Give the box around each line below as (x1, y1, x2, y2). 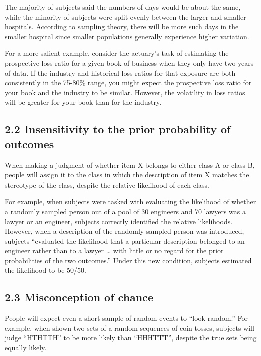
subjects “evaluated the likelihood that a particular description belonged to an (5, 235, 245, 246)
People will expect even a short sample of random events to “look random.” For (5, 313, 248, 323)
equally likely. (5, 342, 47, 353)
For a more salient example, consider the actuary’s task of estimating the (5, 48, 229, 58)
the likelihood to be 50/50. (5, 265, 86, 275)
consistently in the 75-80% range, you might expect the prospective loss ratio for (5, 77, 252, 88)
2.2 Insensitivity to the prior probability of (5, 121, 231, 137)
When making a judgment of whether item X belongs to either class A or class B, (5, 159, 255, 170)
